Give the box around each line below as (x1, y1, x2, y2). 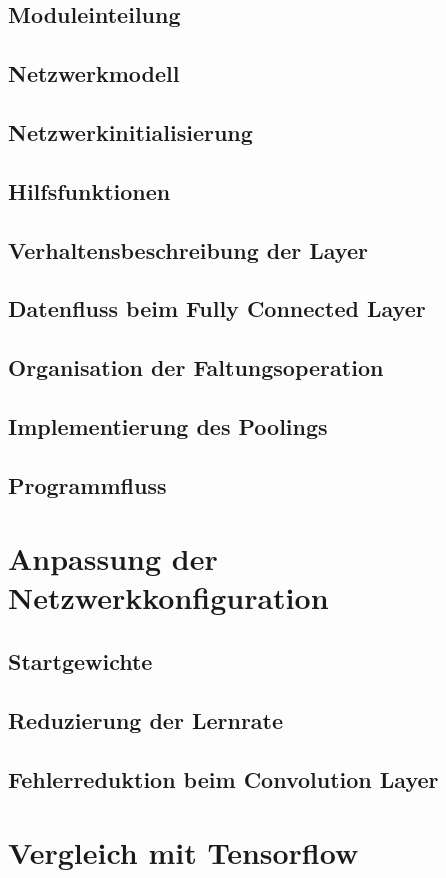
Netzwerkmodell (8, 58, 180, 89)
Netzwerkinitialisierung (8, 116, 253, 147)
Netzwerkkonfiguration (8, 577, 329, 618)
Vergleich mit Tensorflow (8, 832, 359, 873)
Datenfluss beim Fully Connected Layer (8, 293, 426, 324)
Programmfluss (8, 469, 167, 500)
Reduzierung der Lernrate (8, 704, 284, 735)
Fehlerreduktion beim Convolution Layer (8, 763, 439, 794)
